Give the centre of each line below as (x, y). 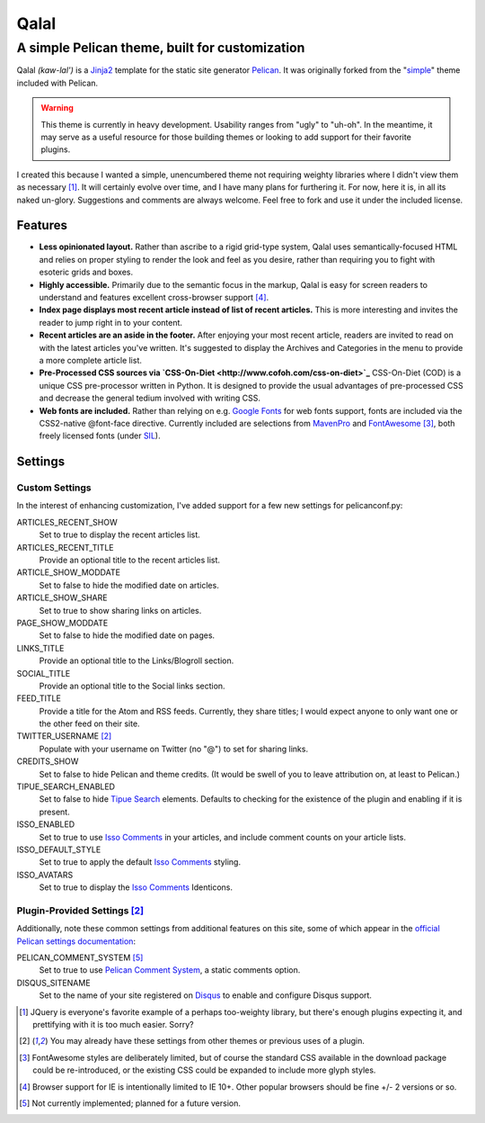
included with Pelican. (57, 83)
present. (55, 812)
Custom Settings (54, 488)
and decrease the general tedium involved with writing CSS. (150, 398)
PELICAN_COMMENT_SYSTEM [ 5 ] (80, 957)
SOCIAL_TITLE (44, 673)
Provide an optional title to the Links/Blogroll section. (137, 660)
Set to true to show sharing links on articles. (120, 610)
